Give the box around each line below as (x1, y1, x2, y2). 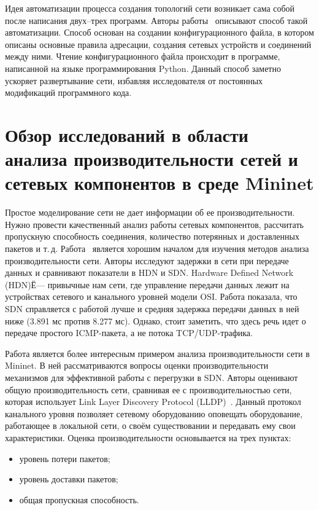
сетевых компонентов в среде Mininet (5, 170, 314, 195)
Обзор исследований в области (5, 122, 248, 147)
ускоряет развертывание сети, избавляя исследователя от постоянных (5, 74, 263, 87)
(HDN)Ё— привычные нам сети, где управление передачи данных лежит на (5, 278, 290, 291)
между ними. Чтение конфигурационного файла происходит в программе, (5, 50, 280, 63)
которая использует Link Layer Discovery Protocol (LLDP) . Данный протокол (5, 395, 301, 408)
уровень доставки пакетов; (19, 473, 118, 485)
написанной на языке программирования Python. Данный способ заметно (5, 61, 281, 74)
